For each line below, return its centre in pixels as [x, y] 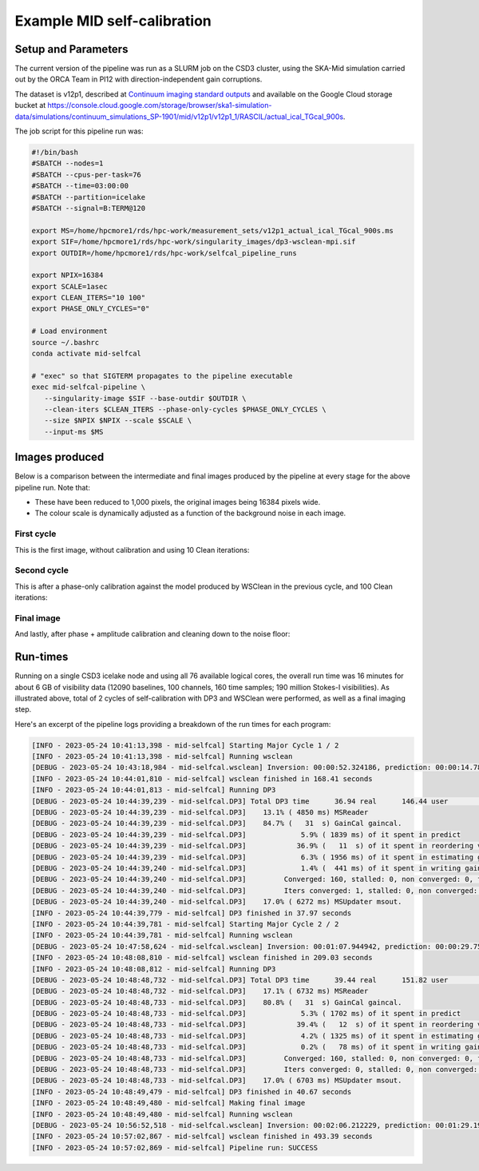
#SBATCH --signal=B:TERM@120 [89, 208]
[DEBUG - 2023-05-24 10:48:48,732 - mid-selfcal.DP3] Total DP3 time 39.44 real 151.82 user [240, 980]
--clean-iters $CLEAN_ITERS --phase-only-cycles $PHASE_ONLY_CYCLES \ [185, 409]
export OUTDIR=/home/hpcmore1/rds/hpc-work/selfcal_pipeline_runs [164, 253]
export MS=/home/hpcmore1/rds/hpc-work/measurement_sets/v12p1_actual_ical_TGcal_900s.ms [213, 230]
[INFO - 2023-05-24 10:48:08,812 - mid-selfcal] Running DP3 [154, 969]
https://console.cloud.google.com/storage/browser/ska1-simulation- [160, 105]
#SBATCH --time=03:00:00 [80, 186]
